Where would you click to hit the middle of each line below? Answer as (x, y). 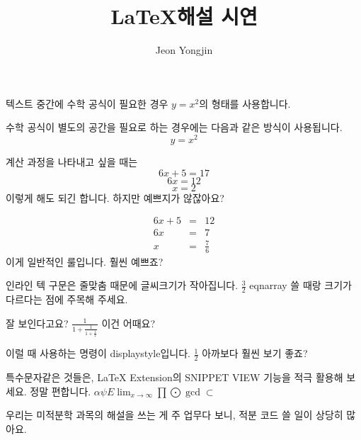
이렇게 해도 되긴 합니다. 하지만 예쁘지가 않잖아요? (115, 197)
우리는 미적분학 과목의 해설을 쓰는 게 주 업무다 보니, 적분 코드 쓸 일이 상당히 (174, 415)
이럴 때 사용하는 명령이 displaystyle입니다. (98, 353)
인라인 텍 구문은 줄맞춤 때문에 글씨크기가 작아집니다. (122, 285)
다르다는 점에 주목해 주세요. (67, 299)
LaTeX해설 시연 (184, 16)
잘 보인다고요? (37, 323)
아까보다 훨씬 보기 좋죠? (255, 353)
